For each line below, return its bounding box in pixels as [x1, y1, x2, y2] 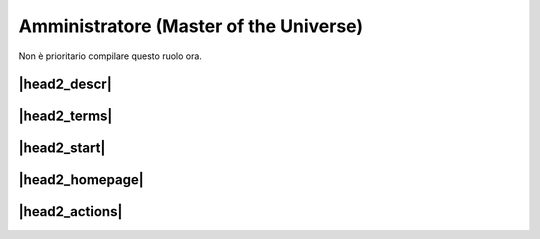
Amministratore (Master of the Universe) [18, 15, 364, 37]
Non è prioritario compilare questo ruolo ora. [18, 50, 202, 62]
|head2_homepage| [18, 171, 144, 189]
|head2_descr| [18, 76, 112, 93]
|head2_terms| [18, 108, 113, 125]
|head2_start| [18, 140, 106, 157]
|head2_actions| [18, 203, 123, 220]
